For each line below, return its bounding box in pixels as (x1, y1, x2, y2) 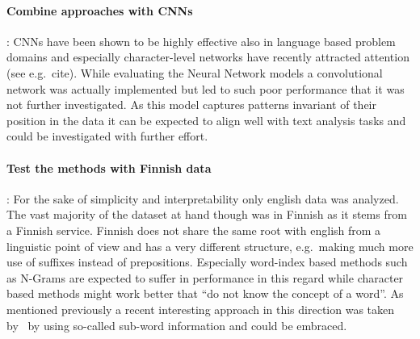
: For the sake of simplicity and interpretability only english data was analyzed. (6, 190, 399, 207)
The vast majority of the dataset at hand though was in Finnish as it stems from (6, 206, 407, 223)
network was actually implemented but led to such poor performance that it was (6, 80, 405, 97)
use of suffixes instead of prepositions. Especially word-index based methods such (6, 253, 408, 270)
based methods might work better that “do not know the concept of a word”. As (6, 285, 404, 302)
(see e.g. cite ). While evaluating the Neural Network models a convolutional (6, 64, 383, 81)
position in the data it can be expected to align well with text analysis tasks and (6, 111, 406, 128)
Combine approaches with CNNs (6, 2, 193, 19)
